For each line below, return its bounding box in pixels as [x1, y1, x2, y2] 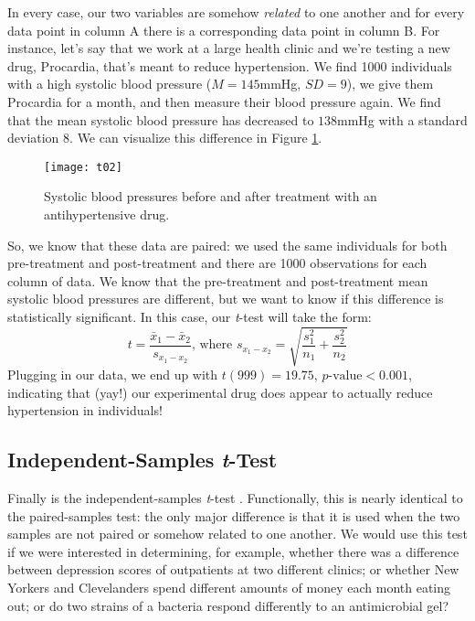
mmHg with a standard [337, 110, 468, 129]
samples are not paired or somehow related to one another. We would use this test [7, 524, 468, 543]
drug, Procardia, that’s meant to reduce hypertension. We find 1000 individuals [7, 56, 452, 75]
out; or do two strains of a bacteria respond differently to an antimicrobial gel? [7, 595, 449, 615]
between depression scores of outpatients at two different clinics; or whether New [7, 560, 459, 579]
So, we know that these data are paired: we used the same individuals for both [7, 235, 448, 254]
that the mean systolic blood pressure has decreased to [7, 110, 314, 129]
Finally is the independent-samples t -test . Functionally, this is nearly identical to [7, 488, 463, 508]
